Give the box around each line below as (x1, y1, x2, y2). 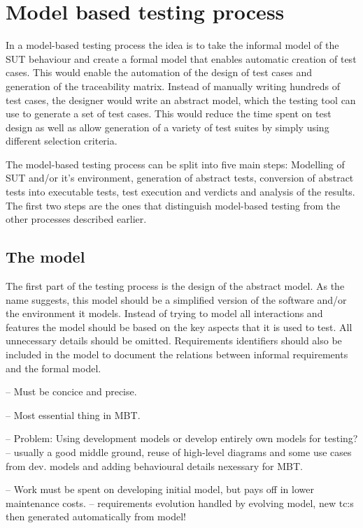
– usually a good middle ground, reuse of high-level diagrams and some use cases (6, 444, 352, 459)
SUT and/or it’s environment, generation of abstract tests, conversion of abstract (6, 170, 354, 185)
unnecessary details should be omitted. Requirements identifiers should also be (6, 333, 342, 348)
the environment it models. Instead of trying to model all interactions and (6, 306, 323, 321)
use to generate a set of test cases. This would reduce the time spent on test (6, 106, 332, 121)
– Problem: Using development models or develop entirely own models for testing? (6, 431, 358, 446)
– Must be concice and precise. (6, 384, 137, 399)
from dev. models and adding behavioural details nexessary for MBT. (6, 458, 303, 473)
